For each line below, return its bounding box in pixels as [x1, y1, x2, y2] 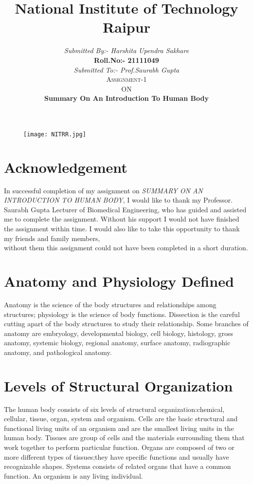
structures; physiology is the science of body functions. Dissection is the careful [4, 309, 240, 319]
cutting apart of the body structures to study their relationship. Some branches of [4, 318, 249, 329]
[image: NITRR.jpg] [23, 130, 86, 138]
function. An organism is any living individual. [4, 470, 143, 481]
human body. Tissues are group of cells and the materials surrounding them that [4, 432, 245, 443]
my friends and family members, [4, 233, 100, 243]
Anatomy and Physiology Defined [4, 271, 234, 291]
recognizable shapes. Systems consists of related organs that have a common [4, 461, 231, 471]
